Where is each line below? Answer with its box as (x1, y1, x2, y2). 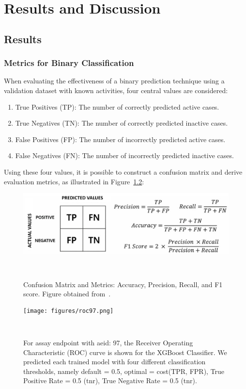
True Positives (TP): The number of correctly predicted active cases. (15, 101, 219, 112)
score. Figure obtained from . (23, 289, 111, 299)
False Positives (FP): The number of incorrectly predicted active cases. (15, 134, 226, 144)
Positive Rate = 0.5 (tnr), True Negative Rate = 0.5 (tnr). (23, 375, 197, 386)
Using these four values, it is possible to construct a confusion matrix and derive (4, 166, 243, 177)
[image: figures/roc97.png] (23, 307, 114, 314)
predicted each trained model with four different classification (23, 357, 206, 367)
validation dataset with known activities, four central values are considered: (4, 85, 228, 95)
